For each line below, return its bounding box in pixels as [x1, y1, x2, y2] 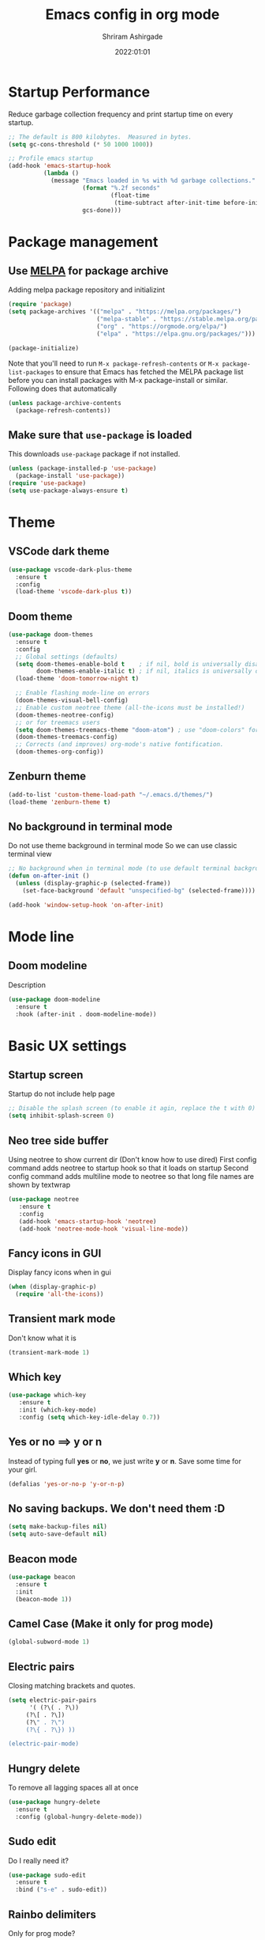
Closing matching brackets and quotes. [8, 1681, 136, 1690]
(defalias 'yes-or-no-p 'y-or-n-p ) [8, 1480, 125, 1488]
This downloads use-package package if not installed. [8, 449, 181, 459]
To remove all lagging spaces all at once [8, 1783, 139, 1793]
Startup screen [8, 1068, 84, 1082]
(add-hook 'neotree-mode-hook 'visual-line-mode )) [18, 1225, 189, 1233]
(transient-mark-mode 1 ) [8, 1348, 90, 1356]
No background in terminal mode [8, 820, 174, 834]
